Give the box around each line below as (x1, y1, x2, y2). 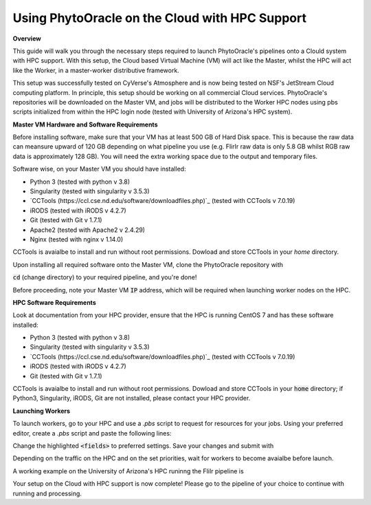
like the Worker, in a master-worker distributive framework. (12, 66, 180, 74)
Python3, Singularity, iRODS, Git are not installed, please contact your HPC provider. (12, 394, 251, 402)
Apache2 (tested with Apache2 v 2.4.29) (30, 226, 146, 234)
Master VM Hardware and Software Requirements (12, 120, 158, 129)
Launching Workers (12, 407, 71, 415)
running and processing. (12, 489, 82, 497)
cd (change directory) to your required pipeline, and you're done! (12, 273, 197, 281)
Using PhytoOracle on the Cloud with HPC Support (12, 10, 307, 25)
